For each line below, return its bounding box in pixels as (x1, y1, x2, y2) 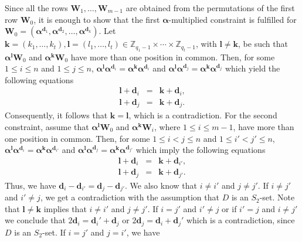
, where (154, 120, 181, 132)
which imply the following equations (135, 144, 266, 156)
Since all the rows (5, 2, 68, 13)
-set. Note (259, 191, 295, 203)
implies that (43, 202, 87, 214)
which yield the (225, 62, 280, 74)
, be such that (238, 38, 288, 50)
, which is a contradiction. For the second (128, 109, 277, 121)
